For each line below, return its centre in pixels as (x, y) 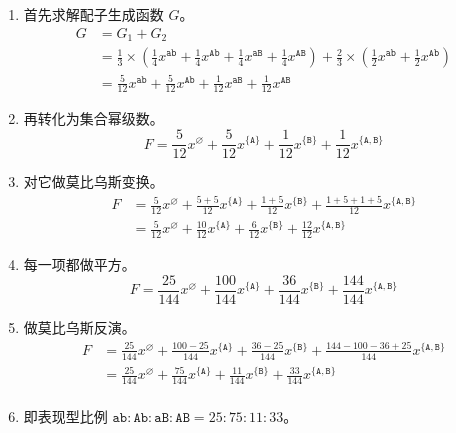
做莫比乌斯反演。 (79, 326)
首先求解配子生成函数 (93, 14)
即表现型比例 (65, 416)
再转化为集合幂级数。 (93, 118)
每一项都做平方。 (79, 264)
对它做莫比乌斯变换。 (93, 181)
